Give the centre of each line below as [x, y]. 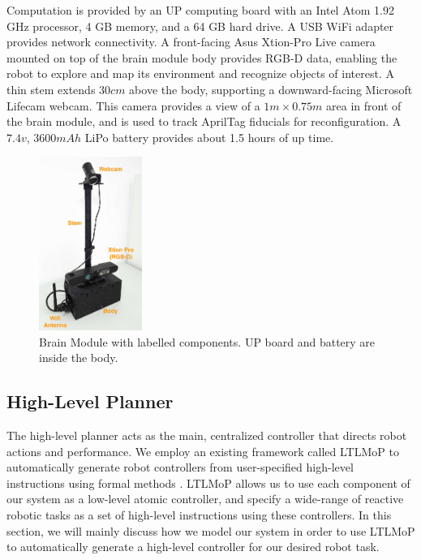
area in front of [364, 105]
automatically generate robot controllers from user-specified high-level [180, 467]
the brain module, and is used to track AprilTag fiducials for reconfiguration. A [204, 121]
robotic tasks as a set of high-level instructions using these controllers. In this [199, 515]
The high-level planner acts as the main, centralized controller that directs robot [207, 435]
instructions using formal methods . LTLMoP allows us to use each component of [208, 482]
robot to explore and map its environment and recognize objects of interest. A [200, 73]
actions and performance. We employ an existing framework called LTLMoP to [203, 451]
